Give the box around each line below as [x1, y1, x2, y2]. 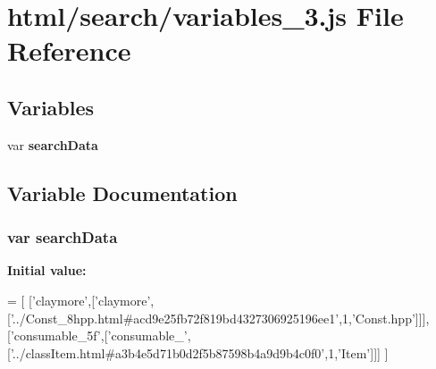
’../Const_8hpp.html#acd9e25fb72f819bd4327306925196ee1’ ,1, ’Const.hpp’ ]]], [10, 308, 430, 327]
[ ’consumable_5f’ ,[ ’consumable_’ [7, 326, 188, 345]
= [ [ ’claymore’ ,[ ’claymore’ [7, 290, 151, 309]
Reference [7, 32, 131, 69]
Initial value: [7, 261, 87, 280]
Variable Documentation [7, 179, 238, 206]
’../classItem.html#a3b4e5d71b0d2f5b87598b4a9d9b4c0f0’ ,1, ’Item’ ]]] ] [10, 343, 389, 362]
